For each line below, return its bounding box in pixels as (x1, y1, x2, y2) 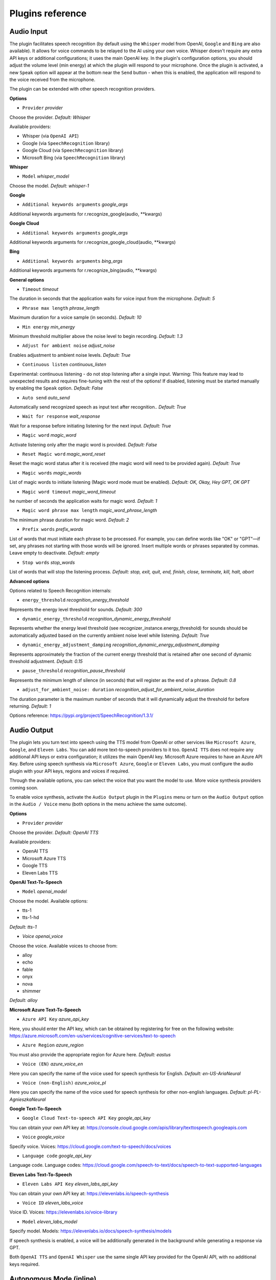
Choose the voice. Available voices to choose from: (9, 943, 118, 949)
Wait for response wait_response (22, 413, 101, 419)
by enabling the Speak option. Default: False (9, 385, 103, 391)
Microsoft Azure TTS (22, 855, 66, 861)
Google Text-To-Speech (9, 1106, 61, 1112)
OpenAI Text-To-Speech (9, 879, 62, 885)
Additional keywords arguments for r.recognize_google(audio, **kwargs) (9, 210, 162, 217)
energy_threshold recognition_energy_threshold (22, 597, 129, 603)
